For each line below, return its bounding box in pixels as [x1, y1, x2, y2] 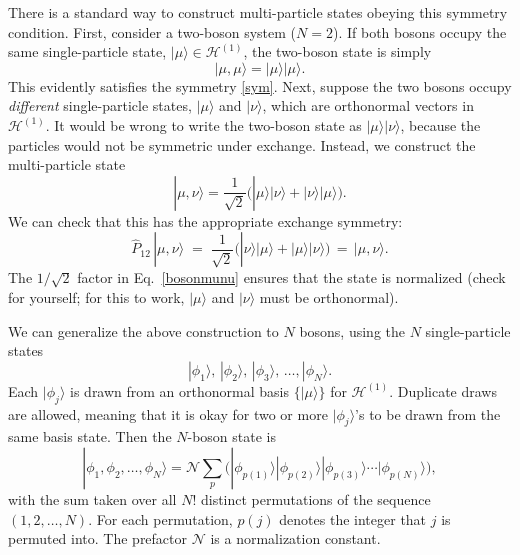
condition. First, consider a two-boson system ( [8, 21, 297, 42]
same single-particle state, [8, 41, 167, 62]
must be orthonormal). [259, 286, 399, 307]
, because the [400, 114, 481, 135]
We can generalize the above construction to [8, 320, 279, 341]
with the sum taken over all [8, 488, 177, 509]
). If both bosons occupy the [332, 21, 507, 42]
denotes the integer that [279, 508, 427, 529]
